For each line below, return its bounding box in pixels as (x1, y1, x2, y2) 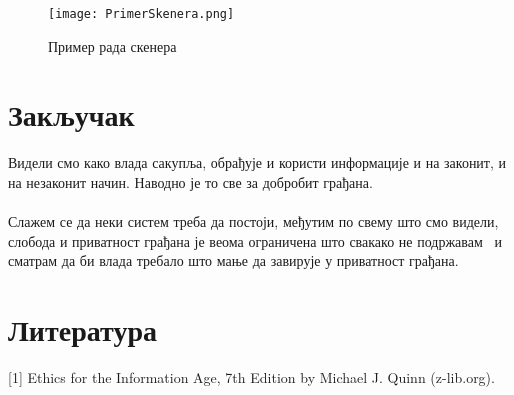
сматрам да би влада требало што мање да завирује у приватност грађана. (8, 250, 459, 271)
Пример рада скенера (48, 35, 177, 56)
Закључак (8, 94, 135, 135)
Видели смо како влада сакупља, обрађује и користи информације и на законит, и (8, 152, 507, 173)
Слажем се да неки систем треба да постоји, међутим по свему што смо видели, (8, 211, 499, 232)
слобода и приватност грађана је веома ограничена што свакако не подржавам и (8, 230, 502, 251)
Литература (8, 309, 157, 350)
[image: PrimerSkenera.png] (48, 7, 235, 21)
